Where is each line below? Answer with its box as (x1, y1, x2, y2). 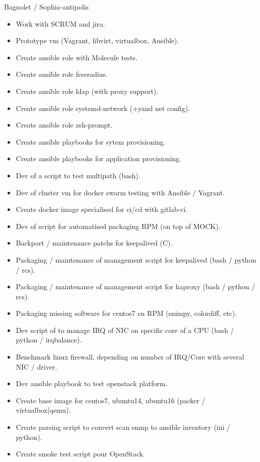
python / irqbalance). (16, 334, 82, 345)
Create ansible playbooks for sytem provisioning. (16, 136, 166, 147)
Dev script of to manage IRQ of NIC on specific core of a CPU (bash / (16, 324, 234, 335)
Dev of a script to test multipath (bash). (16, 170, 141, 180)
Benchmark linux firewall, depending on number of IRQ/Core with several (16, 352, 244, 362)
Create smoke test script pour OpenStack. (16, 448, 145, 459)
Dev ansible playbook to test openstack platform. (16, 378, 168, 389)
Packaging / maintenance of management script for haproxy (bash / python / (16, 281, 255, 292)
